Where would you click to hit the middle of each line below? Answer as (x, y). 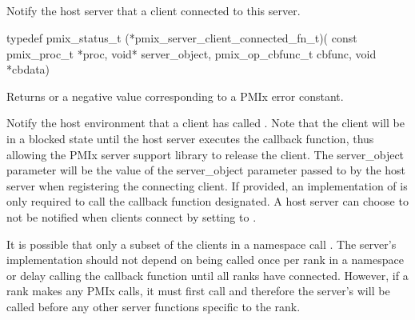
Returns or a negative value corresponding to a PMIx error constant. (175, 96)
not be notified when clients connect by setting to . (132, 216)
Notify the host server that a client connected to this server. (154, 11)
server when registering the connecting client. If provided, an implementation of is (207, 185)
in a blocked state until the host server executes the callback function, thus (190, 138)
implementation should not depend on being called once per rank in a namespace (205, 260)
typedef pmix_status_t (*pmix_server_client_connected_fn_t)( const (182, 37)
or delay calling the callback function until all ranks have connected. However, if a (207, 275)
